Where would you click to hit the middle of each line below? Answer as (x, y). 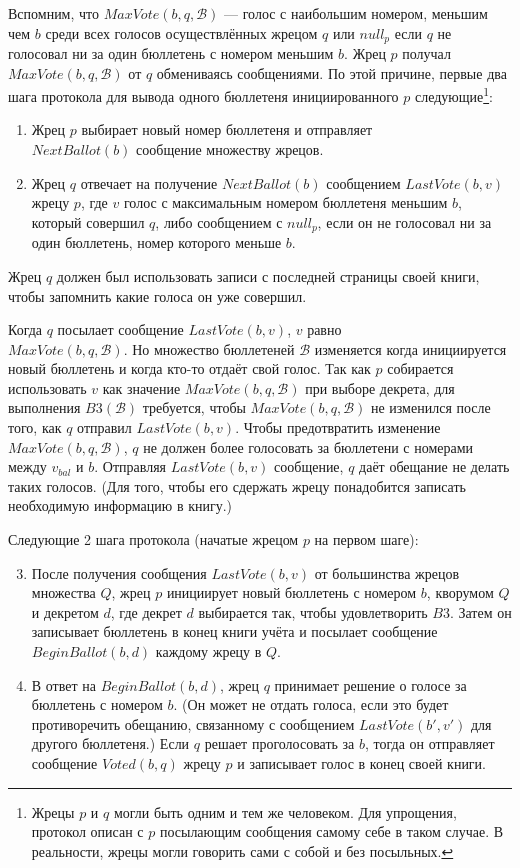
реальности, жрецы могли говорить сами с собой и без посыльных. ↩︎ (242, 850)
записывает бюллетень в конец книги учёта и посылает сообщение (234, 631)
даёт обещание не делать (434, 466)
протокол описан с (87, 831)
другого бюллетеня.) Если (110, 743)
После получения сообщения (119, 572)
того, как (35, 427)
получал (426, 53)
